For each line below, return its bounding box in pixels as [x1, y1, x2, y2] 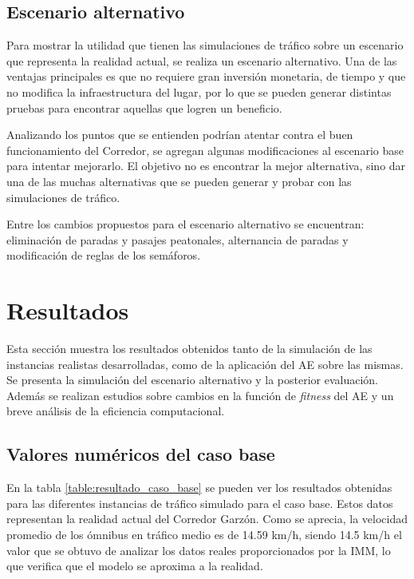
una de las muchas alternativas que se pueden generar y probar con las [6, 173, 352, 189]
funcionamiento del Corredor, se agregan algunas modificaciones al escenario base [6, 141, 404, 158]
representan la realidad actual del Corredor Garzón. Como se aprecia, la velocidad [6, 510, 408, 527]
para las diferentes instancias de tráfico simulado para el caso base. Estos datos [6, 494, 393, 511]
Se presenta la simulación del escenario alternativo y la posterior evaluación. [6, 371, 378, 388]
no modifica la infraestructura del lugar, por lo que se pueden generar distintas [6, 83, 392, 100]
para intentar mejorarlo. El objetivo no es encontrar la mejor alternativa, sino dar [6, 157, 406, 174]
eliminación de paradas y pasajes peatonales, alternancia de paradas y [6, 231, 349, 248]
